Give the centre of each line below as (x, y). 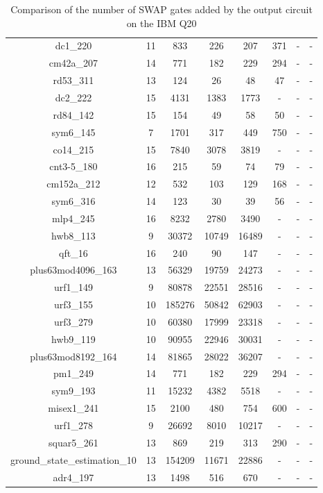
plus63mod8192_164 (73, 356)
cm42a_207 (73, 63)
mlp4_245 (73, 218)
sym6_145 (73, 132)
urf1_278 (73, 425)
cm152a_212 (73, 184)
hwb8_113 (73, 235)
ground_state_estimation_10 (73, 459)
